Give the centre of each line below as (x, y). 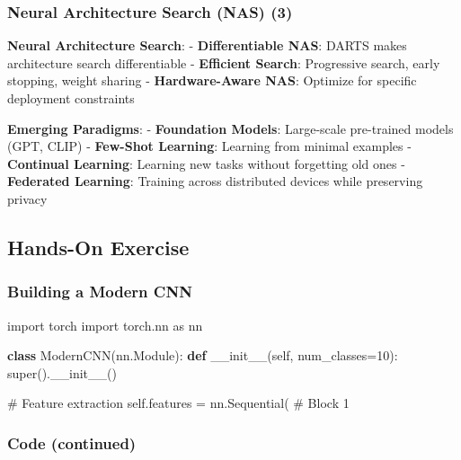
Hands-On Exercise (98, 247)
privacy (27, 198)
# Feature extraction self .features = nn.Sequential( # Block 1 (178, 403)
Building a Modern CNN (100, 292)
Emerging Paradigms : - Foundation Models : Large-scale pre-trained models (230, 128)
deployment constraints (71, 98)
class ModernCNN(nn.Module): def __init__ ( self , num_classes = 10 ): (203, 355)
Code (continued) (72, 442)
